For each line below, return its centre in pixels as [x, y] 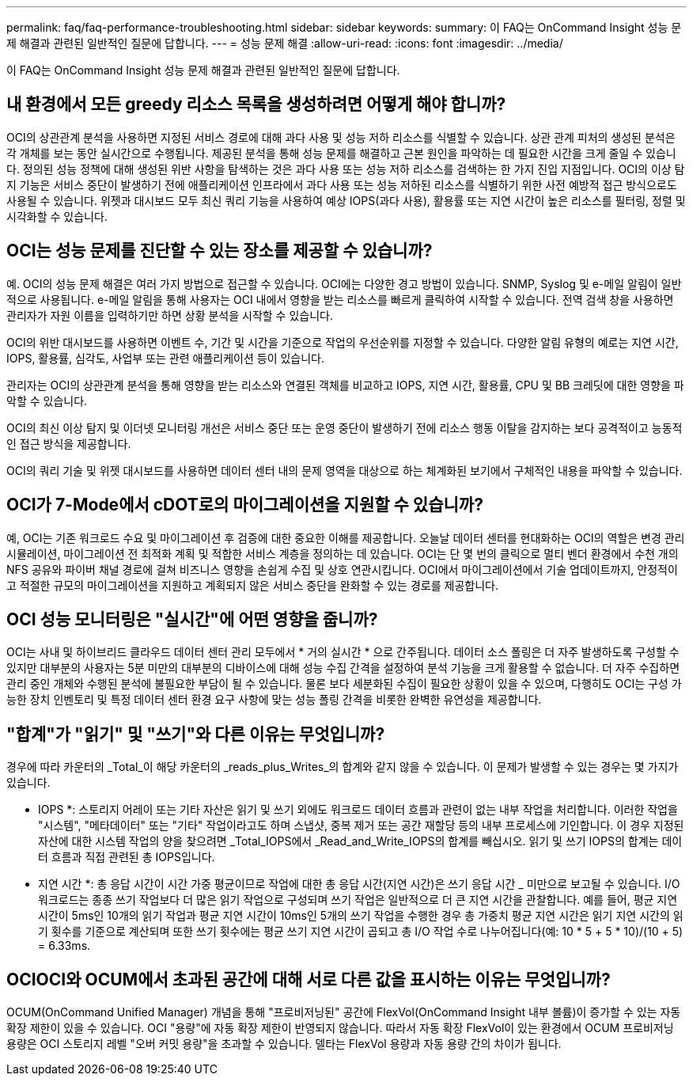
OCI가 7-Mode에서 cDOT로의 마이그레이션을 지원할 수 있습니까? [245, 505]
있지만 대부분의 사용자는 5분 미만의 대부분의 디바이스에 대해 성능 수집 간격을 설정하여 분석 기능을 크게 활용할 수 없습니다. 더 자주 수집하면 [343, 668]
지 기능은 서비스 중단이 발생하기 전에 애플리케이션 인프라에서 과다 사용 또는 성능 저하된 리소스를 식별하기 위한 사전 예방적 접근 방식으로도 [342, 184]
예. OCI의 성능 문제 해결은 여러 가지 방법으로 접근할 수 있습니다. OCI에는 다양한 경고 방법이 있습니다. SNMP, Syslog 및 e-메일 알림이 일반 [344, 283]
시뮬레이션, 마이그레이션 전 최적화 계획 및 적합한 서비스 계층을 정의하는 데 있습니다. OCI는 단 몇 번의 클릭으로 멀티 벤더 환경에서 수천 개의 [343, 553]
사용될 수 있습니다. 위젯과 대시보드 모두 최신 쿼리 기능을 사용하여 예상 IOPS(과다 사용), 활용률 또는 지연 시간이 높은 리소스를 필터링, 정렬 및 [346, 200]
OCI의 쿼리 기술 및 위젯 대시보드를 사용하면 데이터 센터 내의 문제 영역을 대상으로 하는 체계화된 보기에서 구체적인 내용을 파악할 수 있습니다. [345, 470]
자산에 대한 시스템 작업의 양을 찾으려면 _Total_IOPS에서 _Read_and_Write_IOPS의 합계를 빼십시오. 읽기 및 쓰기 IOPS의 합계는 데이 [360, 841]
